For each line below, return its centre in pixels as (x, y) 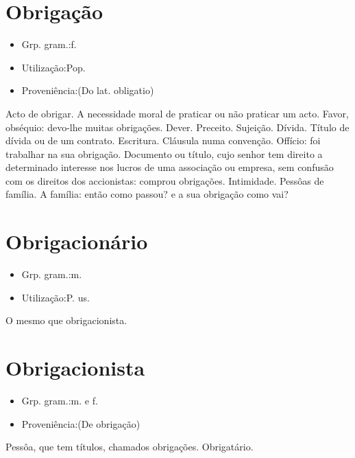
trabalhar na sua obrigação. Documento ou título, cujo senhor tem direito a (164, 153)
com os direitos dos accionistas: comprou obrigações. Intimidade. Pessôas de (165, 180)
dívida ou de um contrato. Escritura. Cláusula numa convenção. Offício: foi (163, 140)
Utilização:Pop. (53, 67)
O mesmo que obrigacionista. (66, 320)
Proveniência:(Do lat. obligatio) (88, 90)
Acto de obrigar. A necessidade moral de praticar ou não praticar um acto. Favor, (177, 113)
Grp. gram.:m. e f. (60, 401)
